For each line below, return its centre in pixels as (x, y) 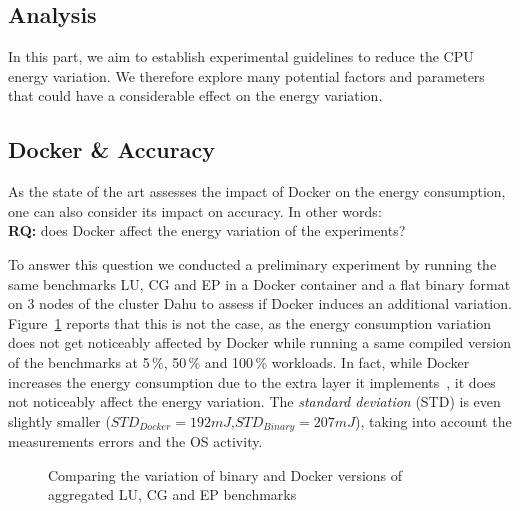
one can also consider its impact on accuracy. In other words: (195, 210)
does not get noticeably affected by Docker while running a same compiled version (259, 342)
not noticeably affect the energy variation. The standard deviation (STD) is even (254, 401)
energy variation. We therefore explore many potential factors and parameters (246, 75)
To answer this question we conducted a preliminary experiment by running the (252, 263)
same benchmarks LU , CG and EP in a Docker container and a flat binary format (259, 283)
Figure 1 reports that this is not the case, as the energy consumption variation (250, 322)
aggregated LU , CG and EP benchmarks (172, 494)
